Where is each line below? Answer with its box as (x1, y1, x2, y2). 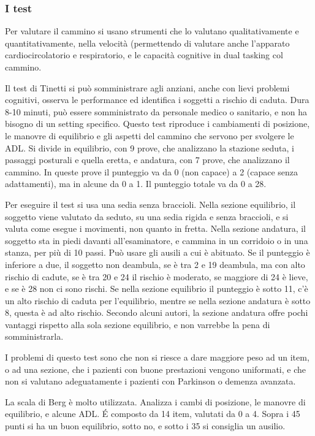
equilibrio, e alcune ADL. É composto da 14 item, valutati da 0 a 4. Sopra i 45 (5, 407, 300, 420)
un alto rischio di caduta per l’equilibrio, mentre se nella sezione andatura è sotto (5, 294, 311, 307)
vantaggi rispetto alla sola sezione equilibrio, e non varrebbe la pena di (5, 318, 270, 331)
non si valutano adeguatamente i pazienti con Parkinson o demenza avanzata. (5, 375, 296, 388)
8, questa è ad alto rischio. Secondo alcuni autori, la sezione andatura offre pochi (5, 306, 308, 319)
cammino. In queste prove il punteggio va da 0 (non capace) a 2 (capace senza (5, 165, 298, 178)
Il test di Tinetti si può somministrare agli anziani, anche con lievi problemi (5, 81, 290, 94)
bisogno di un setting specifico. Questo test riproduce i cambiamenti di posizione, (5, 117, 310, 130)
